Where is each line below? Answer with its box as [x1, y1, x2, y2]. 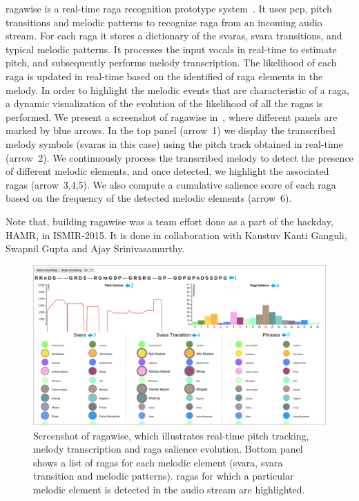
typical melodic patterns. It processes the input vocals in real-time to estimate [6, 41, 337, 56]
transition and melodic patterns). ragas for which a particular [33, 469, 294, 483]
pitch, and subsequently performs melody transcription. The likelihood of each [6, 55, 337, 70]
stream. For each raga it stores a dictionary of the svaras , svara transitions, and [6, 28, 342, 43]
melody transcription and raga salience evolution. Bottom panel [33, 442, 303, 456]
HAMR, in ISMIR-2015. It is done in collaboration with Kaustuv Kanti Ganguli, [6, 227, 347, 242]
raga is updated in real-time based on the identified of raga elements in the [6, 68, 323, 83]
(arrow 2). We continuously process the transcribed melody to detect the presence [6, 150, 353, 164]
